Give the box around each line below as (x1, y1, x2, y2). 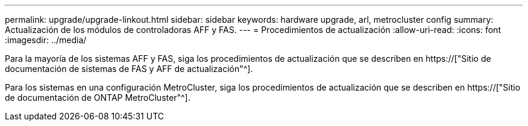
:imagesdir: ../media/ (5, 35, 87, 45)
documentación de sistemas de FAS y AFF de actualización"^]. (5, 64, 253, 74)
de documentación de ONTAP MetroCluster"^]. (5, 92, 190, 103)
